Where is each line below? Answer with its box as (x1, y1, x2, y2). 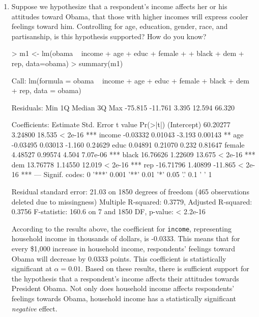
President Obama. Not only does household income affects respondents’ (11, 283, 235, 294)
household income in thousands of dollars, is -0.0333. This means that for (11, 233, 240, 244)
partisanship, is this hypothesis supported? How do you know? (11, 31, 207, 41)
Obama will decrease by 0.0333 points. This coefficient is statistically (11, 253, 226, 264)
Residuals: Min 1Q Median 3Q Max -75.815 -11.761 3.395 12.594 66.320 (11, 102, 235, 112)
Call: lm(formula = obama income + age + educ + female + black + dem (11, 75, 249, 85)
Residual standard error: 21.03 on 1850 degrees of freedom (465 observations (11, 186, 249, 196)
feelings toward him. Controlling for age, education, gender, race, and (11, 21, 228, 32)
